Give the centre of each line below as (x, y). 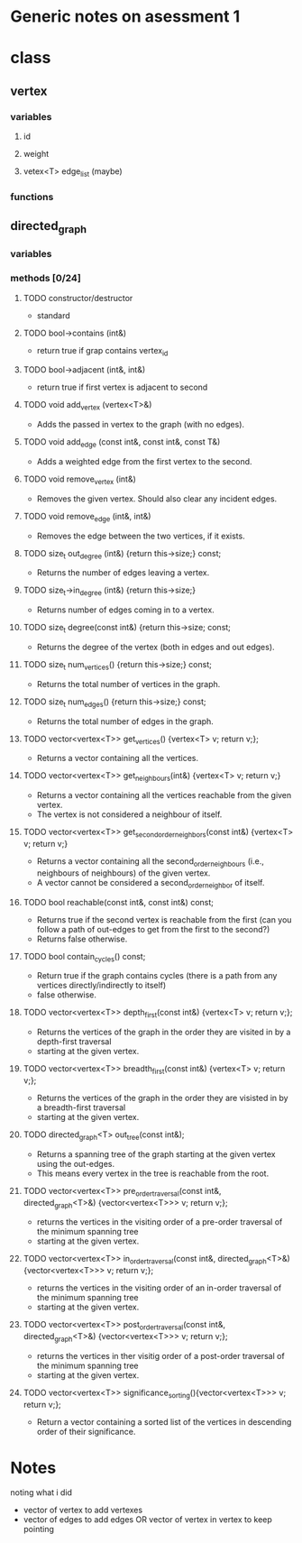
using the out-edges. (76, 1163)
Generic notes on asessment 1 (125, 17)
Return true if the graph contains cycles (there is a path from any (157, 976)
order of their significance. (86, 1431)
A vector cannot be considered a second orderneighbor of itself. (151, 883)
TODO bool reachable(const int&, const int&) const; (119, 902)
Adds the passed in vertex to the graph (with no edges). (141, 425)
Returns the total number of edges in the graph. (125, 721)
